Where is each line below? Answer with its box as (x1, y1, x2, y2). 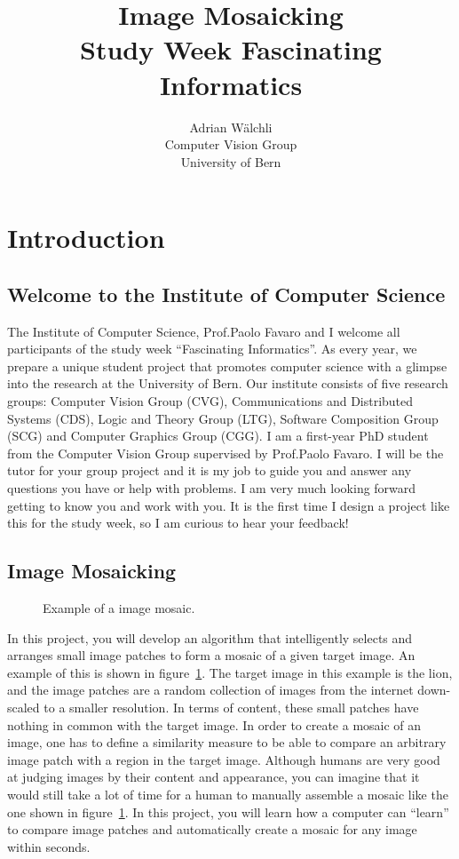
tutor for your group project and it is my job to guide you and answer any (7, 461, 412, 480)
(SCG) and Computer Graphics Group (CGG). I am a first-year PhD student (7, 426, 429, 445)
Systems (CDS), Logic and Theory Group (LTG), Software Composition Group (7, 409, 439, 427)
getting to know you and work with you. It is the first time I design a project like (7, 496, 450, 514)
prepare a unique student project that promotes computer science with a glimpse (7, 356, 447, 375)
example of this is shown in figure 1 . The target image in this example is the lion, (7, 663, 453, 681)
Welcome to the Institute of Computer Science (7, 280, 446, 307)
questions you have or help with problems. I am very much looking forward (7, 479, 416, 497)
